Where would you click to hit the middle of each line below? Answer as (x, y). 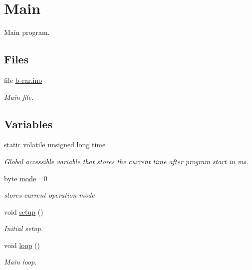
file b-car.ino (23, 80)
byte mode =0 (26, 178)
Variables (28, 124)
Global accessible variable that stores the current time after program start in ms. (126, 161)
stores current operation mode (49, 195)
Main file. (19, 97)
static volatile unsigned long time (55, 144)
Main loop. (20, 262)
